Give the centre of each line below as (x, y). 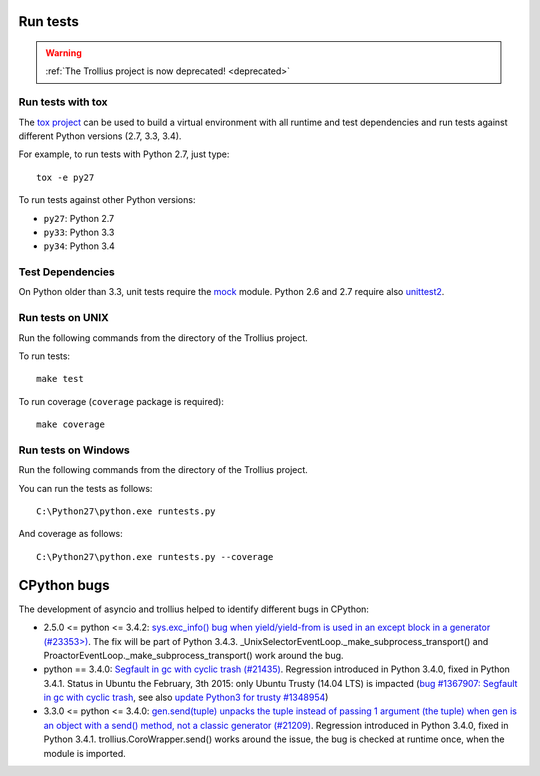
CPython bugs (64, 585)
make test (60, 379)
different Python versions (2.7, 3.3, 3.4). (100, 136)
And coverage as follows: (71, 534)
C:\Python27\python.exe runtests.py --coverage (155, 556)
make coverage (70, 424)
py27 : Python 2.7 (79, 218)
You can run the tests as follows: (85, 488)
